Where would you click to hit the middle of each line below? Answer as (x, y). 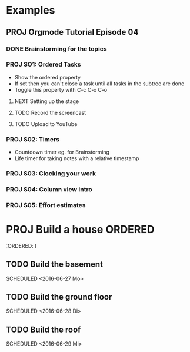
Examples (31, 10)
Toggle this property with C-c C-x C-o (61, 89)
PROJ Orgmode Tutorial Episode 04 (72, 32)
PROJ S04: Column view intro (49, 189)
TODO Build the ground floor (59, 297)
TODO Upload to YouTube (46, 124)
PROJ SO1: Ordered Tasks (44, 64)
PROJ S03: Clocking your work (51, 174)
